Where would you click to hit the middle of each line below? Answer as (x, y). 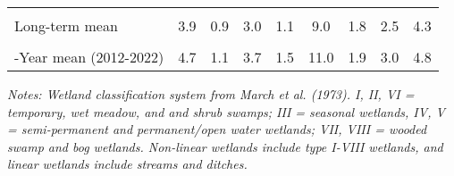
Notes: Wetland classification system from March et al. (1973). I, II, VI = (211, 94)
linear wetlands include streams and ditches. (127, 164)
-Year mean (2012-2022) (89, 57)
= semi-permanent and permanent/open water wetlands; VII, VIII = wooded (217, 129)
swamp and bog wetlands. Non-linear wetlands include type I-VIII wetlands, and (225, 146)
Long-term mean (66, 25)
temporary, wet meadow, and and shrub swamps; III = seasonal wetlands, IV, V (226, 111)
